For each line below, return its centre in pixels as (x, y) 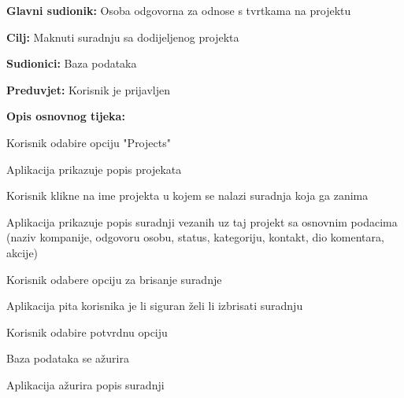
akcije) (22, 252)
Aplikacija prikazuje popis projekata (94, 169)
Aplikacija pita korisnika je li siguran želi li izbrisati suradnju (155, 306)
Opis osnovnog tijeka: (66, 116)
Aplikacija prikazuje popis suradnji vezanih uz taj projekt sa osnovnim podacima (202, 221)
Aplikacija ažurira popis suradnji (85, 384)
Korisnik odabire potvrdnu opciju (87, 332)
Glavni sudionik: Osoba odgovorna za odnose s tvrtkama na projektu (179, 10)
